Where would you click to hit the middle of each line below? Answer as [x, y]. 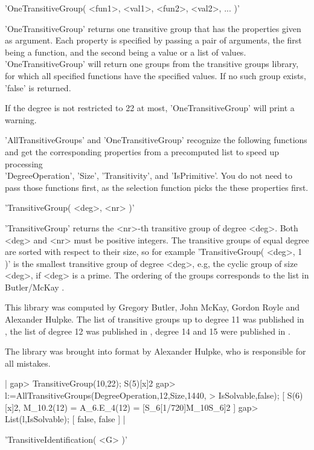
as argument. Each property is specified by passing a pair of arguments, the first [153, 40]
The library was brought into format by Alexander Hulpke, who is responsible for [155, 351]
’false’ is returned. [38, 87]
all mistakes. [28, 363]
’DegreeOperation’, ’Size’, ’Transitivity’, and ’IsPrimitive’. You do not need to [149, 175]
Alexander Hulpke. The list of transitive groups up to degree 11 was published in [155, 319]
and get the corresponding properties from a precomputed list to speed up [142, 151]
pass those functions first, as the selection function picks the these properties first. [157, 187]
